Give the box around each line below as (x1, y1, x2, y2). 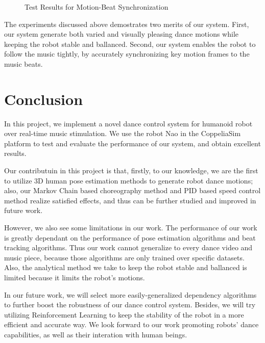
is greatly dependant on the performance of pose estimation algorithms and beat (4, 232, 256, 243)
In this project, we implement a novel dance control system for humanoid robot (4, 118, 253, 128)
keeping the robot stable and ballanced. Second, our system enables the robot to (4, 38, 256, 49)
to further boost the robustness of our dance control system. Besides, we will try (4, 299, 256, 310)
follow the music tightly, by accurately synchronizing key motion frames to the (4, 48, 250, 59)
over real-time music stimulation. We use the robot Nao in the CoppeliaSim (4, 128, 241, 139)
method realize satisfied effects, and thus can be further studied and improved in (4, 195, 256, 205)
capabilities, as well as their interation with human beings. (4, 329, 187, 339)
